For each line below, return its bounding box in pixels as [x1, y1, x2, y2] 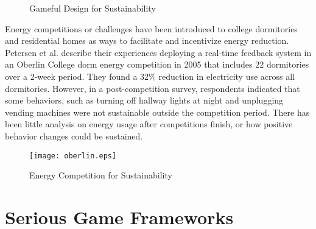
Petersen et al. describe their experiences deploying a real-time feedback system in [5, 46, 312, 58]
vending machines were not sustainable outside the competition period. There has [5, 105, 310, 118]
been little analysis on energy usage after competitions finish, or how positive [5, 118, 293, 130]
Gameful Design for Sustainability [29, 2, 156, 14]
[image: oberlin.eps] [29, 151, 117, 160]
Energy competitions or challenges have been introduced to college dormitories [5, 22, 298, 35]
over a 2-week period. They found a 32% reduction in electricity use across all [5, 69, 295, 82]
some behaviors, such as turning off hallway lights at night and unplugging [5, 94, 284, 107]
